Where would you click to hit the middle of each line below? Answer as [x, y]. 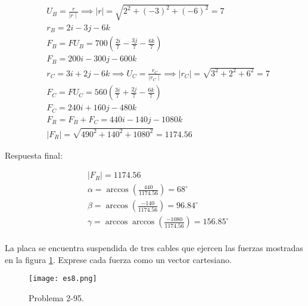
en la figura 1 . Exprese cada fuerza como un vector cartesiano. [118, 259]
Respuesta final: [34, 155]
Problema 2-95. [56, 298]
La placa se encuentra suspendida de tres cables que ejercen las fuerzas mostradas [154, 248]
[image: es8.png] [63, 279]
